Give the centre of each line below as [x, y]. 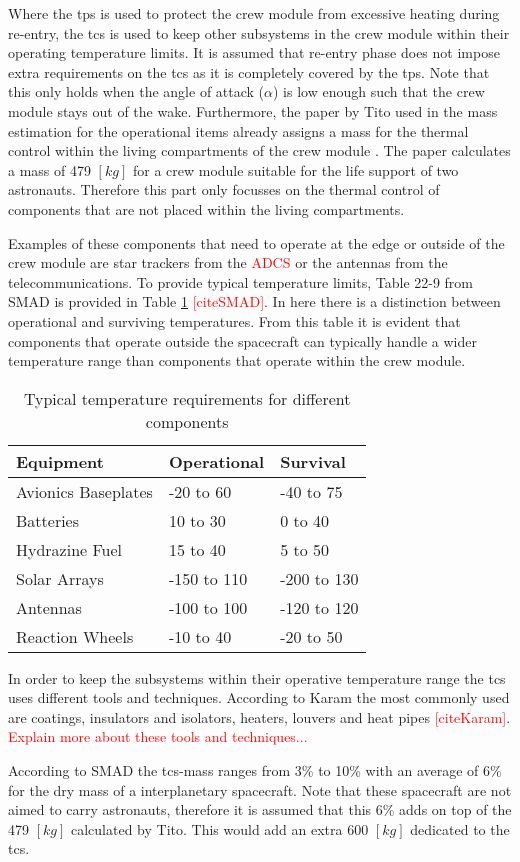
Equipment [60, 461]
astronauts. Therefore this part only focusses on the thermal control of [224, 189]
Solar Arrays [60, 578]
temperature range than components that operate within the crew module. [237, 360]
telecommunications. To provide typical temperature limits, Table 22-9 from [241, 281]
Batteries [48, 520]
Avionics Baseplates [84, 491]
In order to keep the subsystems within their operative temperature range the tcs [257, 677]
